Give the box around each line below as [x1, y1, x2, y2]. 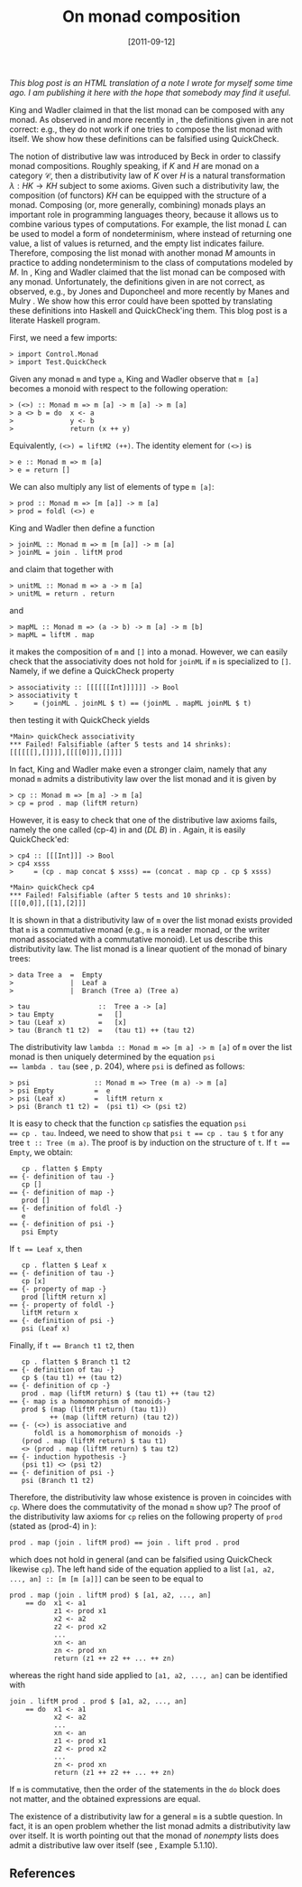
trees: [9, 953, 32, 963]
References [9, 1866, 76, 1882]
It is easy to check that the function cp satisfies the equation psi [9, 1118, 247, 1129]
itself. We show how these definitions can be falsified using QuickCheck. [9, 133, 279, 144]
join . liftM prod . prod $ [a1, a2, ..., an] [9, 1696, 188, 1705]
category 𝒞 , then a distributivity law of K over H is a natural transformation [9, 170, 286, 181]
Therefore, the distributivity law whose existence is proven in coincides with [9, 1491, 292, 1502]
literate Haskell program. [9, 314, 101, 325]
